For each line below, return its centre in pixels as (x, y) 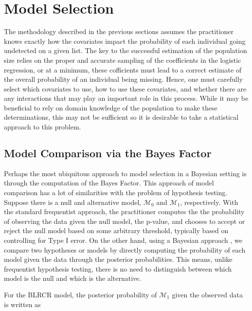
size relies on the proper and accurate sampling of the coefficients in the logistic (123, 60)
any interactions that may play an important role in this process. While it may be (126, 98)
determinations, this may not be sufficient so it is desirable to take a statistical (121, 117)
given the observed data (207, 294)
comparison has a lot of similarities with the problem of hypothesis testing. (116, 192)
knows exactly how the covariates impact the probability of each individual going (125, 41)
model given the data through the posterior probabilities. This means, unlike (118, 259)
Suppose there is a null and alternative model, (73, 202)
